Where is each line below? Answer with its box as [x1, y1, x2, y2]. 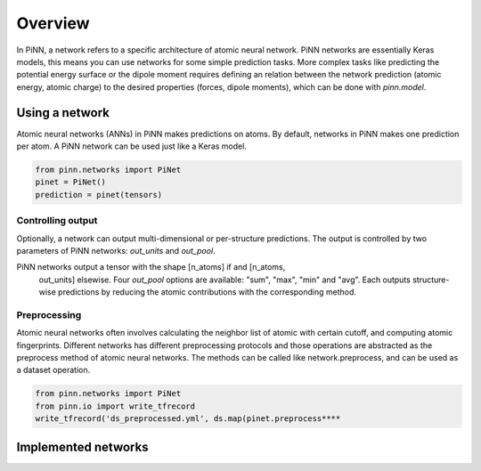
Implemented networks [16, 439, 149, 454]
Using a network [16, 105, 110, 120]
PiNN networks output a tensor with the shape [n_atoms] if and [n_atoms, [16, 262, 286, 272]
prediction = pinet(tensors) [35, 190, 163, 199]
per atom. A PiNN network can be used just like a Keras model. [16, 141, 247, 151]
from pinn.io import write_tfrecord [35, 401, 196, 411]
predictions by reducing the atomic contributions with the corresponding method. [58, 287, 356, 297]
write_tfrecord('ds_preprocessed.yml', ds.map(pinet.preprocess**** [35, 414, 341, 424]
